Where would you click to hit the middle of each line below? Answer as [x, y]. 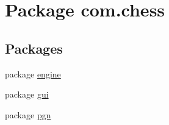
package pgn [28, 114]
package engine [33, 73]
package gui [27, 94]
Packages [34, 48]
